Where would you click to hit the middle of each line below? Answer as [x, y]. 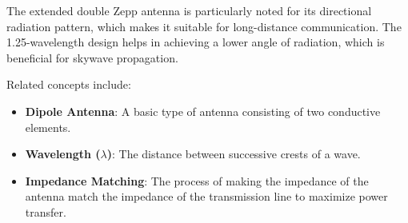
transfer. [46, 211]
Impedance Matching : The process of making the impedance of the [197, 180]
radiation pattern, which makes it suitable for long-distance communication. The [204, 26]
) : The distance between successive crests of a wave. [234, 154]
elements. [48, 127]
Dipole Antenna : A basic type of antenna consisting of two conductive [203, 111]
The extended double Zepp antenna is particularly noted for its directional [189, 10]
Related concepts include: [69, 84]
